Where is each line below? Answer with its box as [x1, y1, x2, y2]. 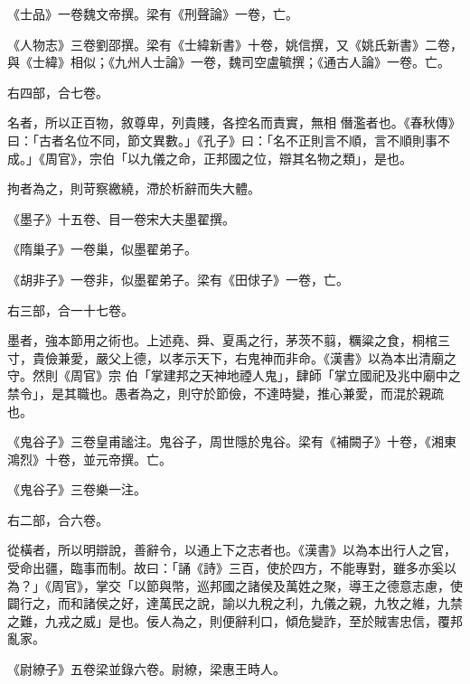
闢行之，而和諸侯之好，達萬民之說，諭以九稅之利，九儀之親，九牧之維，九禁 [7, 594, 463, 613]
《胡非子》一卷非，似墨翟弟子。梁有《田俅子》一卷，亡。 [7, 269, 349, 288]
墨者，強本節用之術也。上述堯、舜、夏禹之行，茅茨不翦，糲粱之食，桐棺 [7, 331, 437, 350]
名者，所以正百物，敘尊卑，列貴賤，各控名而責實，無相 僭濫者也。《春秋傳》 [7, 113, 461, 132]
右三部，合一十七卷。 [7, 300, 134, 319]
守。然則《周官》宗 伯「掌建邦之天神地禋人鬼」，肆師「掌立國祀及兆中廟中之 [7, 366, 461, 385]
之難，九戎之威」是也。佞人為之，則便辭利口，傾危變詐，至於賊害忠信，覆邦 [7, 611, 463, 630]
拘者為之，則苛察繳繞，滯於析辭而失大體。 [7, 179, 260, 198]
